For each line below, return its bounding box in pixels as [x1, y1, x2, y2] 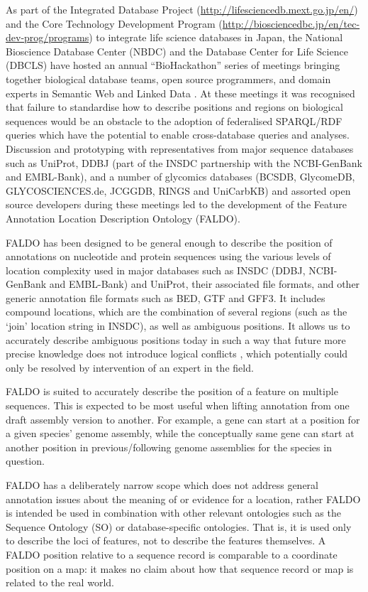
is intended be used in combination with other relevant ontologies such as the [6, 505, 341, 520]
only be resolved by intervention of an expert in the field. [6, 360, 254, 375]
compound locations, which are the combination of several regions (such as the [6, 304, 347, 319]
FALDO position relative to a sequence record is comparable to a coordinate [6, 547, 338, 561]
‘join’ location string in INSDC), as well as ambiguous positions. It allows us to [6, 318, 350, 333]
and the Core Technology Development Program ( [6, 16, 223, 31]
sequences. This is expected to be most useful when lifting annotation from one [6, 398, 350, 413]
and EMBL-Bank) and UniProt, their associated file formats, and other [49, 276, 360, 291]
